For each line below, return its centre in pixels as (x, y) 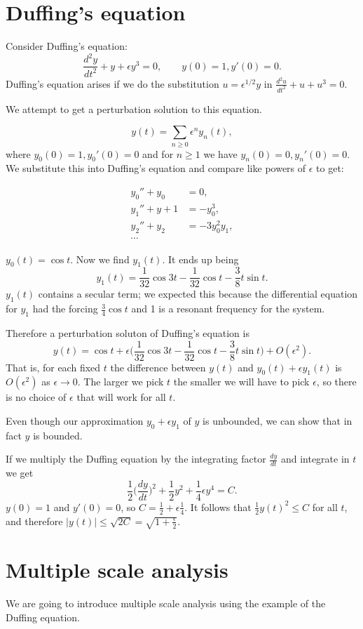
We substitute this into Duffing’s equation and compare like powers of (156, 168)
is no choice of (36, 397)
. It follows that (218, 506)
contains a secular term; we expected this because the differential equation (198, 294)
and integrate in (315, 459)
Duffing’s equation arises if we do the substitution (112, 83)
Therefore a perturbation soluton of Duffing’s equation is (128, 333)
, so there (336, 382)
